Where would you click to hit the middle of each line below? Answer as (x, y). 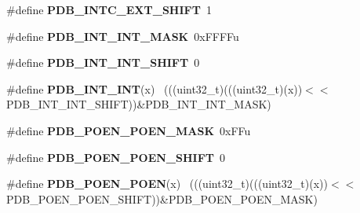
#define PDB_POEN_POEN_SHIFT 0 (116, 157)
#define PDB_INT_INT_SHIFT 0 (103, 62)
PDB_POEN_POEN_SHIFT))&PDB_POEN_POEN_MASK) (162, 198)
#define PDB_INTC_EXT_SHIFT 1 (109, 9)
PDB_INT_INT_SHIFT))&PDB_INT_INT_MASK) (139, 104)
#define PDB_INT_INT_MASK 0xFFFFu (123, 36)
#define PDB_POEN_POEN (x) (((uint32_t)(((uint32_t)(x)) (167, 184)
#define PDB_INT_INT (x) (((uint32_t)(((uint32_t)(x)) (155, 88)
